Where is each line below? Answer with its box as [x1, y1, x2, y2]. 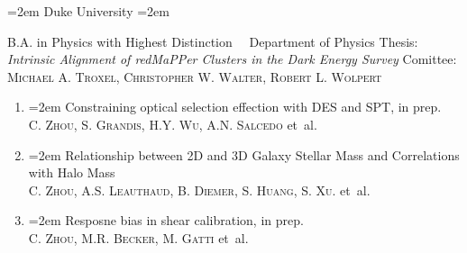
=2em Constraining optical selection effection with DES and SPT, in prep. [28, 97, 442, 116]
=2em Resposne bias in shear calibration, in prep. [28, 211, 304, 230]
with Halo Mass [28, 163, 115, 182]
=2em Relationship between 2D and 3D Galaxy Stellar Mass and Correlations [28, 145, 460, 164]
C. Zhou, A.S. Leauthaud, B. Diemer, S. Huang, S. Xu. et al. [28, 180, 371, 199]
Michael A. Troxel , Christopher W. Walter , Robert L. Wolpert [7, 67, 382, 86]
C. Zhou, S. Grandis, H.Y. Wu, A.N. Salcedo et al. [28, 114, 317, 133]
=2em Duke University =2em [7, 2, 169, 20]
